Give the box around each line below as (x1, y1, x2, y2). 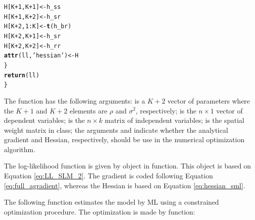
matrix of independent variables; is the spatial (104, 115, 245, 125)
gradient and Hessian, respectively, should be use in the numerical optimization (4, 134, 245, 145)
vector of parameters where (167, 95, 250, 106)
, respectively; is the (136, 105, 197, 115)
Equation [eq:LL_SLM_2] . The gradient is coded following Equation (4, 170, 213, 181)
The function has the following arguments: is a (4, 95, 145, 106)
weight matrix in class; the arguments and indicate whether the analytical (4, 124, 228, 135)
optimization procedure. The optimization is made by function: (4, 206, 195, 217)
